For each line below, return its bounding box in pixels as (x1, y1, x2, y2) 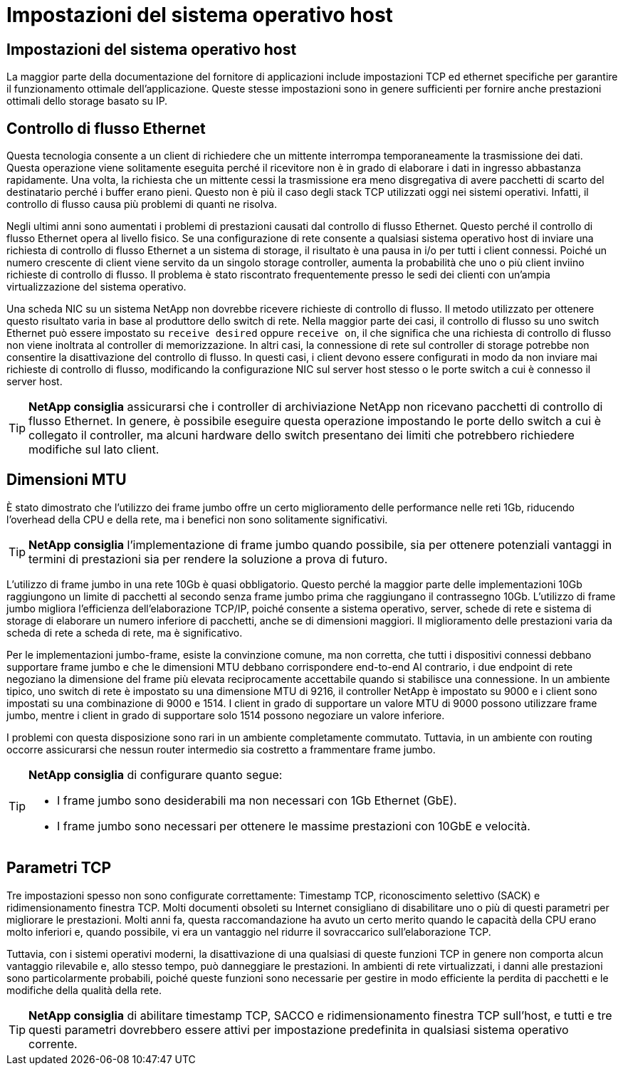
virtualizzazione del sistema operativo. (6, 281, 187, 293)
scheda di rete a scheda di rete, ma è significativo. (6, 626, 243, 639)
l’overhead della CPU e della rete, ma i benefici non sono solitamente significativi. (6, 513, 388, 526)
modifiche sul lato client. (28, 442, 159, 457)
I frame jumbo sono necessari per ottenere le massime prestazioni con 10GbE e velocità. (57, 818, 530, 833)
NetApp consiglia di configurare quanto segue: (28, 767, 283, 782)
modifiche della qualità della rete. (6, 983, 162, 996)
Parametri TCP (6, 859, 112, 877)
